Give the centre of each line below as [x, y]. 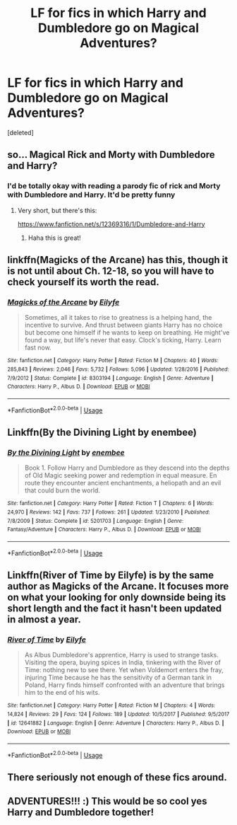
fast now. [38, 347]
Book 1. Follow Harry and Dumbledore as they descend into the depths [127, 468]
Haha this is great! [54, 238]
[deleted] [20, 132]
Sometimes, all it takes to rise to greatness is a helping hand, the [118, 318]
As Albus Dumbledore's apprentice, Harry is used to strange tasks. [121, 655]
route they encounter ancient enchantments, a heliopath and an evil [123, 483]
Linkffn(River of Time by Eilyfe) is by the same [110, 575]
